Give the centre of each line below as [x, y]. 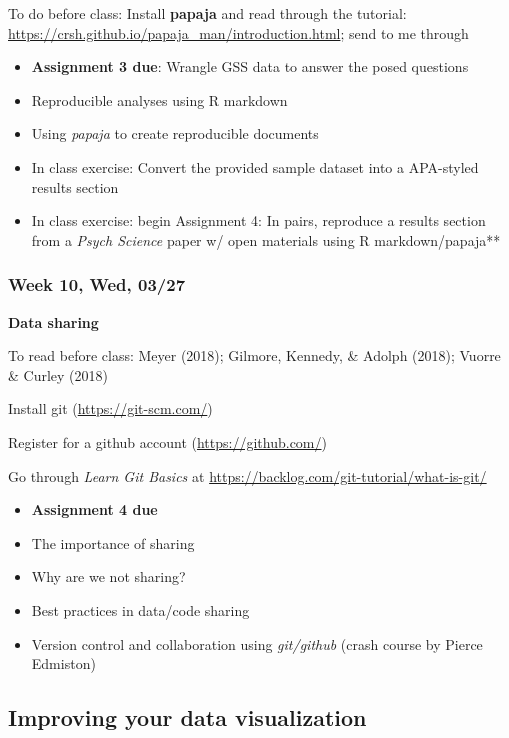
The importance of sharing [113, 542]
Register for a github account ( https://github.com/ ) [167, 441]
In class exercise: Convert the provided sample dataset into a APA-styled [255, 166]
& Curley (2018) [58, 374]
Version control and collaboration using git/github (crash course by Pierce [257, 643]
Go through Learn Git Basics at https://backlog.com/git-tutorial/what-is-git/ [247, 475]
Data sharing [53, 321]
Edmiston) [63, 663]
